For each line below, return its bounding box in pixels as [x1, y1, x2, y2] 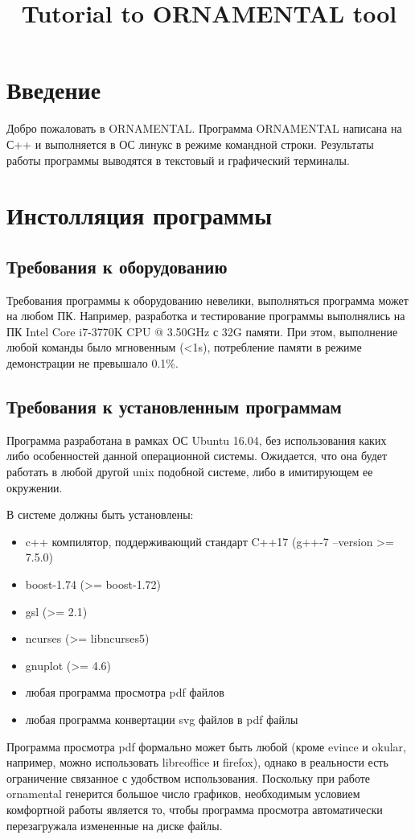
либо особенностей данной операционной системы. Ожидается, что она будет [6, 447, 388, 464]
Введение [6, 73, 101, 106]
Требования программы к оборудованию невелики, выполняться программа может [6, 291, 409, 308]
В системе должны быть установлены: [6, 506, 194, 523]
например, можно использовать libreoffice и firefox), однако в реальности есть [6, 754, 388, 771]
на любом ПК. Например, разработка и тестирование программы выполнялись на [6, 307, 405, 324]
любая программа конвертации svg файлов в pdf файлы [25, 710, 298, 727]
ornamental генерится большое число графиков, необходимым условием [6, 785, 360, 802]
